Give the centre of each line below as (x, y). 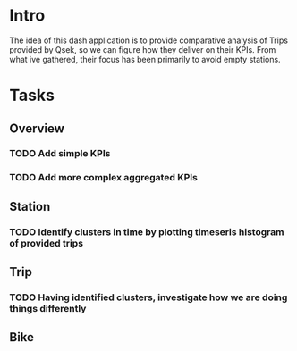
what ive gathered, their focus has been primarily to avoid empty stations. (145, 59)
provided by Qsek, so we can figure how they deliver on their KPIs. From (143, 49)
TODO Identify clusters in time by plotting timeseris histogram (147, 231)
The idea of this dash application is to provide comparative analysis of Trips (149, 40)
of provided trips (46, 243)
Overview (37, 128)
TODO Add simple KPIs (60, 154)
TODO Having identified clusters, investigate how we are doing (148, 297)
